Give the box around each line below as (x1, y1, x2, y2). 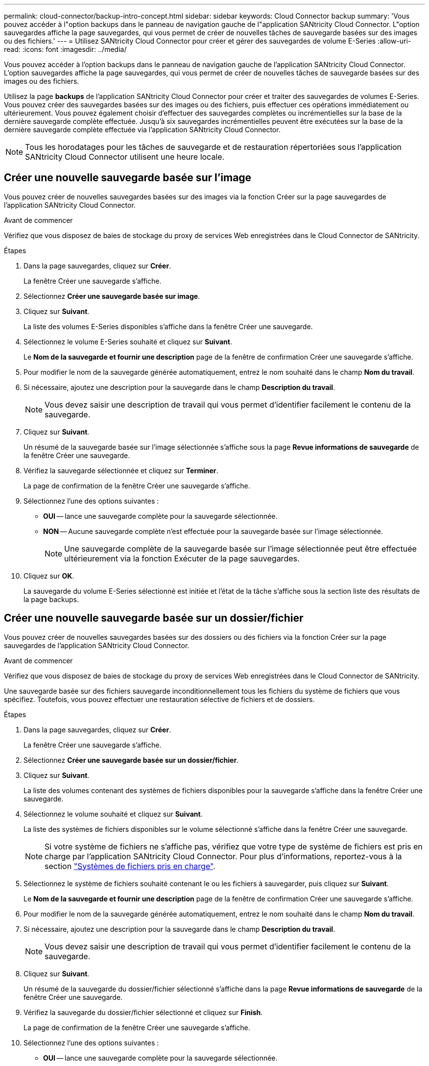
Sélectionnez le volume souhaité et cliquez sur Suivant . (24, 809, 203, 818)
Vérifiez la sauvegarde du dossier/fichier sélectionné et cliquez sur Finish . (24, 1008, 263, 1017)
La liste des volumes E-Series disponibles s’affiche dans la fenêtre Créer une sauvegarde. (24, 322, 313, 331)
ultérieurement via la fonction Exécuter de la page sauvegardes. (64, 553, 300, 563)
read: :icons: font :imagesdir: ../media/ (4, 45, 127, 53)
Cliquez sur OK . (24, 571, 74, 580)
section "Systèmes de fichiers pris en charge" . (45, 861, 215, 871)
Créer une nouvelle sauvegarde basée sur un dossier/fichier (4, 612, 304, 625)
